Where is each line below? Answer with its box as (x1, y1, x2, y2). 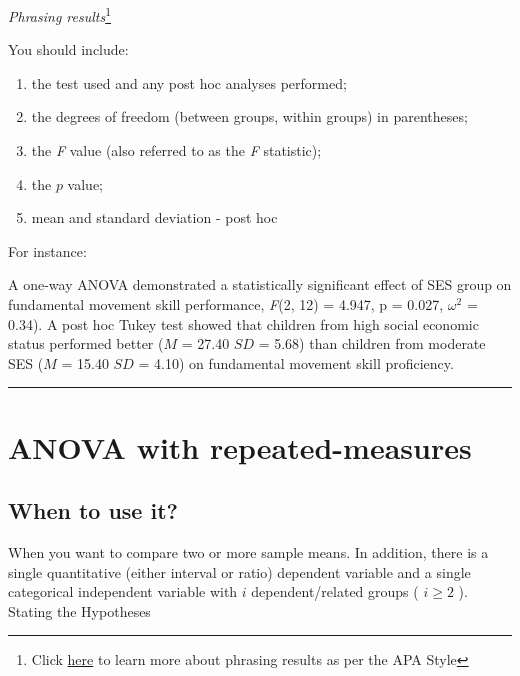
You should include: (8, 39, 129, 60)
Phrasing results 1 (8, 3, 112, 26)
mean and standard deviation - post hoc (31, 207, 278, 228)
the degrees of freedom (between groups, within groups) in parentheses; (31, 106, 468, 127)
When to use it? (8, 495, 178, 526)
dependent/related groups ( (251, 581, 419, 602)
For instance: (8, 240, 87, 261)
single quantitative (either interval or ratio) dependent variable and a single (8, 561, 471, 582)
